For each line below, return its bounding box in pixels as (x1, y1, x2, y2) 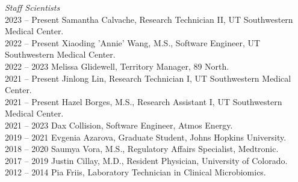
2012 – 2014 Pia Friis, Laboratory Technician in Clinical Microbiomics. (5, 166, 266, 178)
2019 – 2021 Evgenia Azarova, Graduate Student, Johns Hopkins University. (5, 130, 287, 143)
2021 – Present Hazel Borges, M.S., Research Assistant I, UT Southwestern (5, 95, 282, 108)
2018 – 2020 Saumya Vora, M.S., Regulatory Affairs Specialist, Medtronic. (5, 142, 279, 155)
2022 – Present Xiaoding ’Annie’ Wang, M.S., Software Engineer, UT (5, 36, 261, 49)
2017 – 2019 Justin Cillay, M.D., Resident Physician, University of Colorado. (5, 154, 288, 166)
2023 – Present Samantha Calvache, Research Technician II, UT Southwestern (5, 13, 293, 25)
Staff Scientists (5, 1, 60, 13)
